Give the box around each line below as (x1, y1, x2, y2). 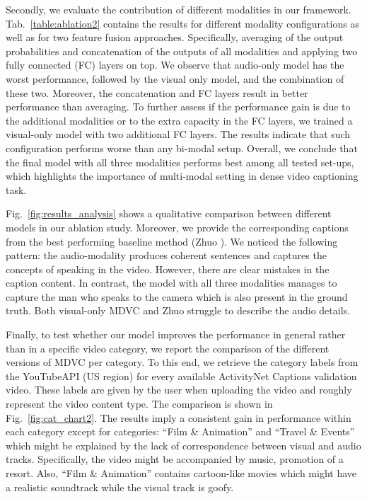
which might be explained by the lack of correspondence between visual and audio (6, 437, 361, 452)
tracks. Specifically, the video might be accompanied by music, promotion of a (6, 452, 344, 466)
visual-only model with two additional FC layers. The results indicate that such (6, 127, 351, 142)
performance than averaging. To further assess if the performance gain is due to (6, 99, 351, 114)
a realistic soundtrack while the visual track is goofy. (6, 479, 234, 494)
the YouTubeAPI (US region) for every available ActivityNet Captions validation (6, 368, 357, 383)
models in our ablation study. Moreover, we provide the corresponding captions (6, 219, 349, 234)
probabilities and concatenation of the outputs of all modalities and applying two (6, 43, 358, 58)
